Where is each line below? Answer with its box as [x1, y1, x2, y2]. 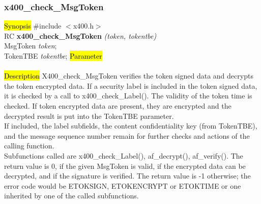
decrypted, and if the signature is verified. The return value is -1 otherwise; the [4, 170, 251, 181]
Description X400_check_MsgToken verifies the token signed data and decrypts [4, 70, 253, 81]
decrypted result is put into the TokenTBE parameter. [4, 110, 174, 121]
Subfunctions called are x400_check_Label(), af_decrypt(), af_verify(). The [4, 150, 243, 161]
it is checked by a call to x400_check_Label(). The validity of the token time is [4, 90, 252, 101]
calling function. [4, 140, 54, 151]
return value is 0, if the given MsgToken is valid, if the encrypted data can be [4, 160, 246, 171]
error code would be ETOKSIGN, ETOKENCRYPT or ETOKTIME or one [4, 180, 241, 191]
